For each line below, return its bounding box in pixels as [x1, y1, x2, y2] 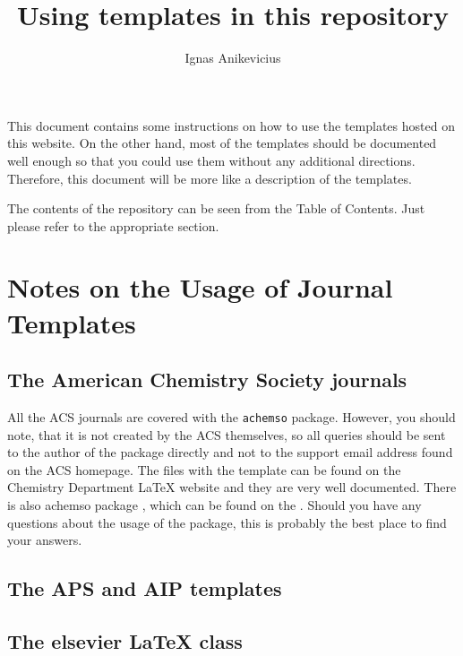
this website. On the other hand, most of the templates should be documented [7, 134, 437, 152]
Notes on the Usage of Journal [7, 269, 393, 306]
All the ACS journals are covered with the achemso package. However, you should [7, 408, 456, 427]
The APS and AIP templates [7, 574, 282, 602]
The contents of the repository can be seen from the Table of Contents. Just [7, 199, 425, 218]
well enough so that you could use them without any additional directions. [7, 151, 416, 169]
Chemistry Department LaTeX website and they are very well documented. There [7, 478, 457, 496]
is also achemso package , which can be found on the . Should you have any [7, 496, 422, 514]
